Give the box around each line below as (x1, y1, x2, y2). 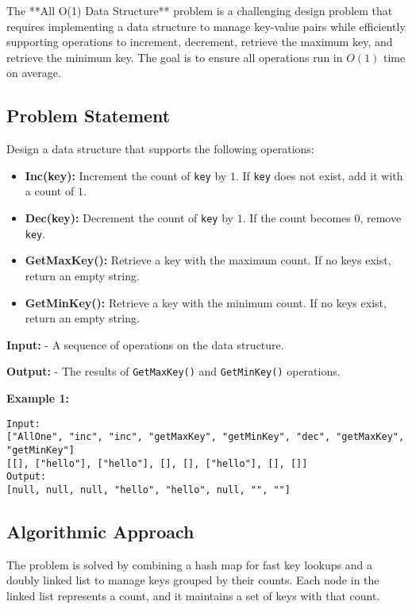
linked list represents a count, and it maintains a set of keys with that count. (6, 587, 380, 603)
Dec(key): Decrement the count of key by (25, 210, 233, 226)
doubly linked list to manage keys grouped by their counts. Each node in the (6, 572, 379, 588)
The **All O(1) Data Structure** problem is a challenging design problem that (6, 2, 393, 18)
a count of (25, 183, 75, 199)
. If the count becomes (242, 210, 351, 226)
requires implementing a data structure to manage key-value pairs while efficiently (6, 17, 406, 34)
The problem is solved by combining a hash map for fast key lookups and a (6, 556, 372, 572)
